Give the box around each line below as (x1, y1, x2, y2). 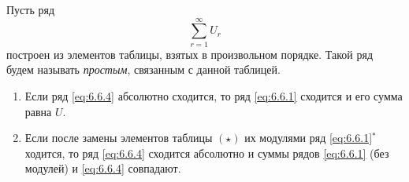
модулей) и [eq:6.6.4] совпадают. (24, 160, 181, 177)
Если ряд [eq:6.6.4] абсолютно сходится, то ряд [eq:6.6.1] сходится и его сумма (24, 87, 403, 104)
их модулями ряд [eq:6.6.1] (244, 129, 373, 146)
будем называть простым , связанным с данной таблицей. (6, 61, 281, 78)
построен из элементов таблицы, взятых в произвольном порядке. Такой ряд (6, 45, 374, 62)
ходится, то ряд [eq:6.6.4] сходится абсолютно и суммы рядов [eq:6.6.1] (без (24, 144, 389, 161)
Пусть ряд (6, 2, 55, 17)
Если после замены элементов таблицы (24, 129, 213, 146)
